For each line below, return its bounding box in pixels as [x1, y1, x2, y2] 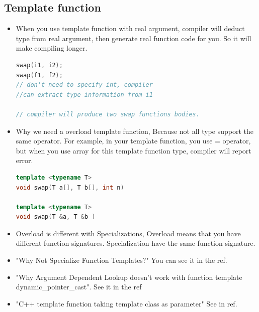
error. [16, 155, 33, 166]
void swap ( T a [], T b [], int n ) [16, 184, 124, 191]
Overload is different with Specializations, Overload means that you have [16, 228, 241, 238]
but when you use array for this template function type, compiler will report [16, 145, 251, 155]
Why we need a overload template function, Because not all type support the [16, 125, 253, 136]
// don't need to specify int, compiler [16, 81, 153, 89]
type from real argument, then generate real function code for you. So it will [16, 33, 251, 43]
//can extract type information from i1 [16, 91, 153, 98]
